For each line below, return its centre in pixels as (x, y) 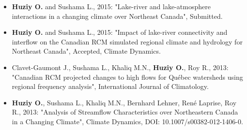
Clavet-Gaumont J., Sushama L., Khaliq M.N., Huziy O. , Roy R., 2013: (120, 67)
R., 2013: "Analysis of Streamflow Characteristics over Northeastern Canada (125, 112)
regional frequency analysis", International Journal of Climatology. (110, 86)
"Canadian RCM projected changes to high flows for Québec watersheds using (127, 77)
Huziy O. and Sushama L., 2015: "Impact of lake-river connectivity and (120, 32)
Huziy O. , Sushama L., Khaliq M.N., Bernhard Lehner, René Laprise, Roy (124, 102)
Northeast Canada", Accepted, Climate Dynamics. (86, 51)
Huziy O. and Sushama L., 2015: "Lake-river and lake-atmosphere (111, 6)
